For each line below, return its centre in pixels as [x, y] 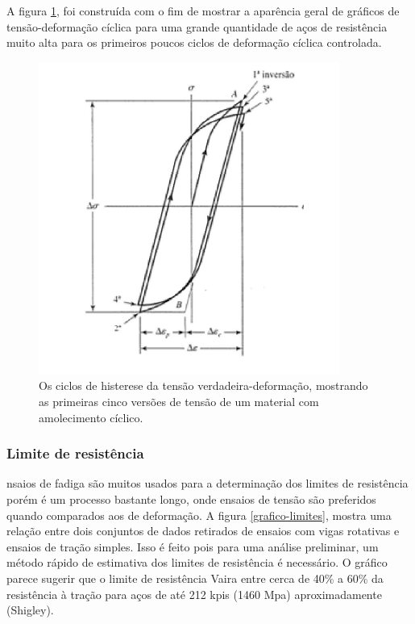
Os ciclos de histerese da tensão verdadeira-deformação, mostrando [203, 385]
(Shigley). [30, 610]
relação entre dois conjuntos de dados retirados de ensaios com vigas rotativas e [203, 531]
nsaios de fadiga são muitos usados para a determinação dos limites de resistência [207, 483]
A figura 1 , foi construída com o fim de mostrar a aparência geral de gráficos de [203, 10]
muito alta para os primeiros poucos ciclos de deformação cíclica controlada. [194, 42]
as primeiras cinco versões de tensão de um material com [179, 401]
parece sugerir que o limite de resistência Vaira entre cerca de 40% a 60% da [195, 578]
